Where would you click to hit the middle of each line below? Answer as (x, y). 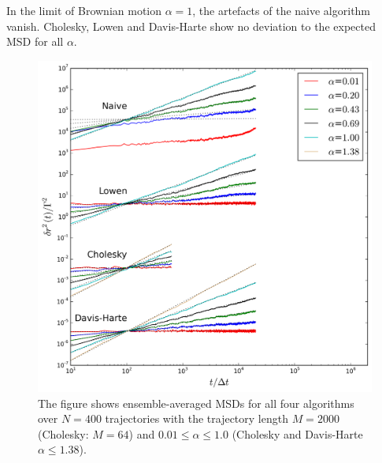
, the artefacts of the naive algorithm (282, 10)
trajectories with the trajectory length (197, 418)
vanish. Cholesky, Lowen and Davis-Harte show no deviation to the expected (191, 26)
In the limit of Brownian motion (84, 10)
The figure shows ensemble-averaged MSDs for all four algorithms (196, 403)
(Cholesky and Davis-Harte (297, 433)
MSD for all (35, 41)
